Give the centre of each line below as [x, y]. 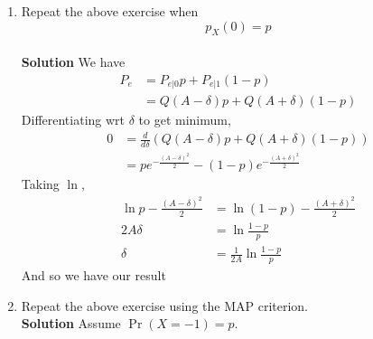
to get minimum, [185, 120]
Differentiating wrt [73, 120]
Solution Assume [71, 323]
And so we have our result [93, 275]
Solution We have [73, 61]
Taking [40, 184]
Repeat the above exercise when [110, 11]
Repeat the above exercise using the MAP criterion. [164, 305]
